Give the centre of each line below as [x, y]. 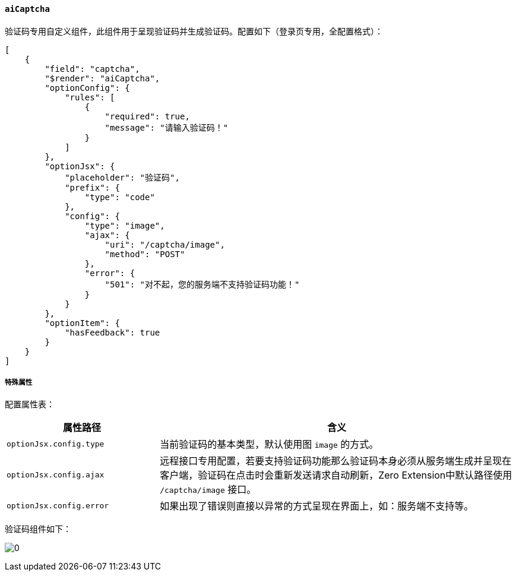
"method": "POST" [145, 254]
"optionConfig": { [87, 88]
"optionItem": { [82, 323]
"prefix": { [92, 187]
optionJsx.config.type [56, 444]
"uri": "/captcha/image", [165, 244]
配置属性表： [30, 404]
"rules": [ [90, 97]
